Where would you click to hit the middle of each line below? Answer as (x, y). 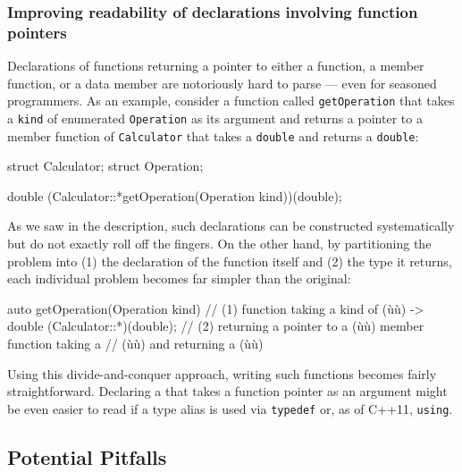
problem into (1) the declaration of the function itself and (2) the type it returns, (230, 261)
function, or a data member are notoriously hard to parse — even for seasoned (222, 83)
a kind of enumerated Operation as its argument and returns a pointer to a (215, 118)
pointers (37, 32)
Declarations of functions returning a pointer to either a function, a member (216, 66)
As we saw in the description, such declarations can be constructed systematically (231, 226)
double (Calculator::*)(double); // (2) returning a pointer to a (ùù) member (216, 326)
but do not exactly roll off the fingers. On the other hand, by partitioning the (219, 244)
